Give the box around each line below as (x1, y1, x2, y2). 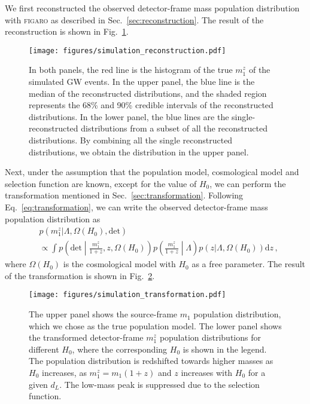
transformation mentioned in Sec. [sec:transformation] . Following (5, 189, 244, 201)
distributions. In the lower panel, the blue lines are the (29, 110, 229, 123)
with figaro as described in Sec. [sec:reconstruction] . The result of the (5, 13, 264, 26)
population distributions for (159, 331, 261, 344)
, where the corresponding (72, 342, 168, 355)
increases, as (41, 366, 87, 379)
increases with (181, 366, 233, 379)
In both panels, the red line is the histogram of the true (29, 63, 233, 76)
